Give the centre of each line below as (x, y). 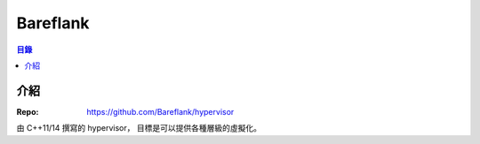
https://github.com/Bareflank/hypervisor (160, 111)
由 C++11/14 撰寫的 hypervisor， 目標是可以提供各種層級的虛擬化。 (139, 128)
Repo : (28, 111)
